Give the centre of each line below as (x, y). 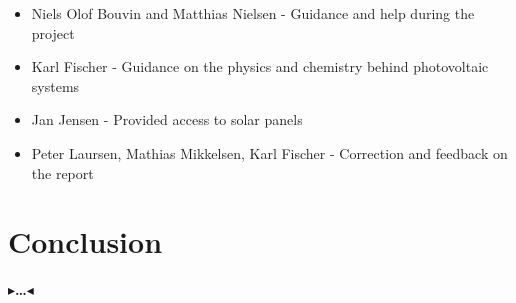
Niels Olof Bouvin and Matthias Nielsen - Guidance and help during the (253, 13)
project (53, 32)
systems (55, 85)
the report (62, 172)
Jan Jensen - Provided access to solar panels (167, 119)
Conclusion (85, 241)
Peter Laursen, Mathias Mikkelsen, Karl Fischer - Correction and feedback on (269, 152)
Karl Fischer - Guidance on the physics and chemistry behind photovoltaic (260, 66)
